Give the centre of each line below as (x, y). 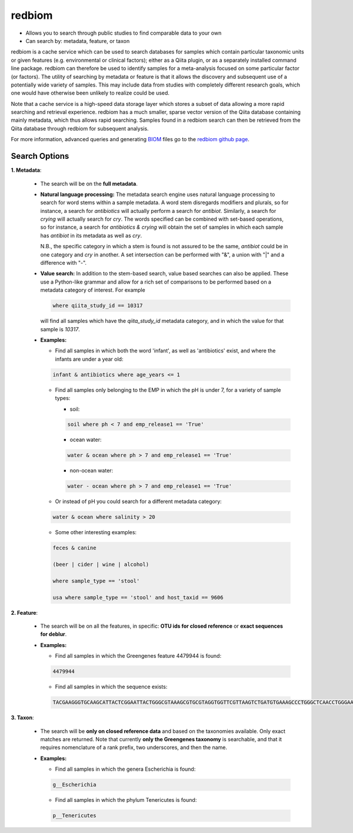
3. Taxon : (22, 718)
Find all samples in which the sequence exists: (111, 687)
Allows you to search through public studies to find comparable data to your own (124, 33)
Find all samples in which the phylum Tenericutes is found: (126, 800)
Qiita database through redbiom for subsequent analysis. (80, 128)
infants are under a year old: (89, 359)
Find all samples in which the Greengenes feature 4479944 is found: (138, 656)
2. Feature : (24, 612)
